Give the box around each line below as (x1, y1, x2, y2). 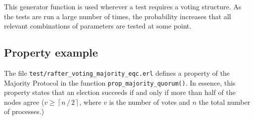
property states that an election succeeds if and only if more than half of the (4, 87, 236, 97)
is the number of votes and (109, 96, 190, 107)
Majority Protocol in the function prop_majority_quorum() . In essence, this (4, 77, 236, 88)
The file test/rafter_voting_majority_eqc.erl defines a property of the (4, 67, 230, 78)
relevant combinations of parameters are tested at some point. (4, 21, 192, 31)
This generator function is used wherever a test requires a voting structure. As (4, 1, 242, 11)
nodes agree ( (4, 96, 44, 107)
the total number (199, 96, 251, 107)
